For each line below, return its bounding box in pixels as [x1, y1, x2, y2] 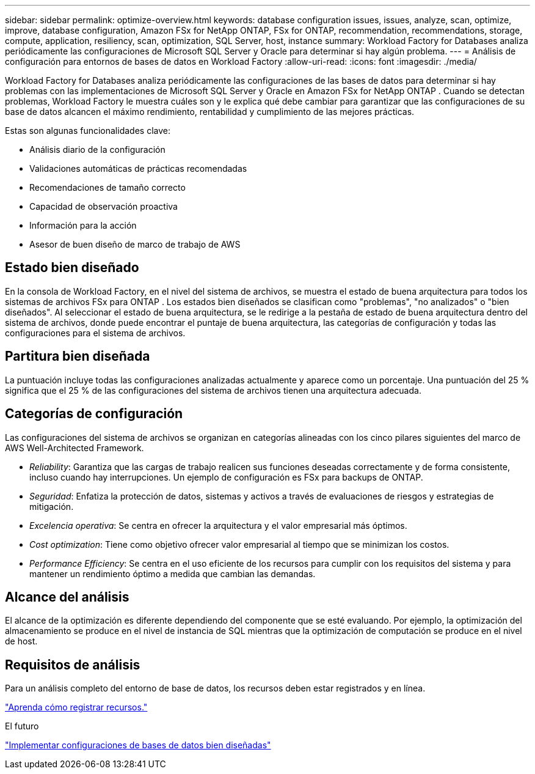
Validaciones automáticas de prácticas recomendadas [29, 163, 247, 174]
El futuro [5, 721, 39, 732]
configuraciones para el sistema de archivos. [5, 327, 186, 338]
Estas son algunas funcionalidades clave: [5, 125, 170, 136]
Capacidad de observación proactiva [29, 201, 178, 212]
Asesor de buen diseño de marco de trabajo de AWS [29, 239, 241, 249]
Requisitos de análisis [5, 657, 140, 673]
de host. [5, 636, 38, 647]
